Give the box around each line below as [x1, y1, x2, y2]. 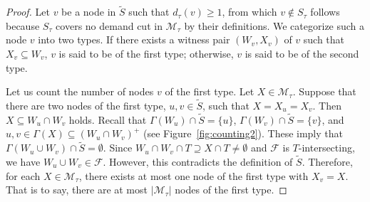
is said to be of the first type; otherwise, [58, 46, 234, 60]
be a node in [61, 4, 116, 19]
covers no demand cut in [56, 18, 163, 33]
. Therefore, [302, 154, 353, 169]
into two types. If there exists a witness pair [38, 32, 230, 47]
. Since [103, 140, 133, 155]
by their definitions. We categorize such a [184, 18, 365, 33]
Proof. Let [6, 4, 50, 19]
